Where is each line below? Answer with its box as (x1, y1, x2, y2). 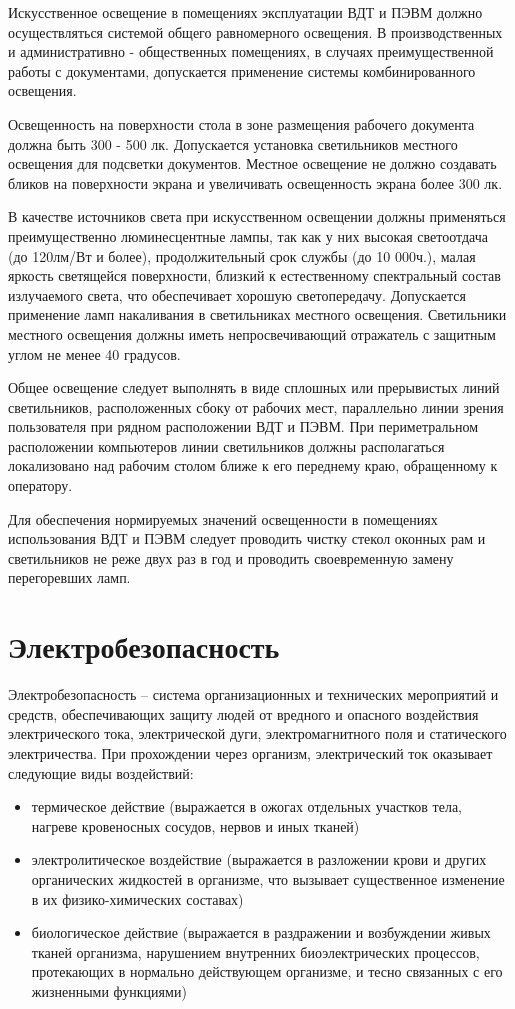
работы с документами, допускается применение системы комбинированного (8, 60, 476, 81)
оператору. (8, 475, 73, 496)
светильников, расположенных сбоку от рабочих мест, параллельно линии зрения (8, 396, 504, 417)
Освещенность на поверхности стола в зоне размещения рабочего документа (8, 113, 475, 134)
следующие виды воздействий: (8, 762, 194, 783)
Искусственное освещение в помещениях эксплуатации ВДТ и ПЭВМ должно (8, 2, 483, 22)
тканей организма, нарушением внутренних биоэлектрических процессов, (31, 941, 480, 962)
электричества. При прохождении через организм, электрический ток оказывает (8, 742, 493, 763)
